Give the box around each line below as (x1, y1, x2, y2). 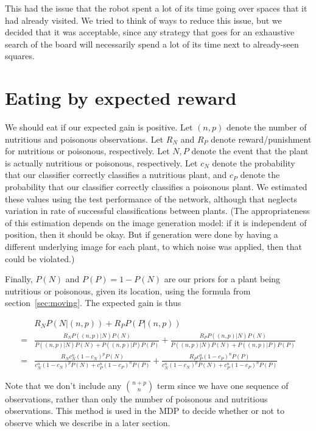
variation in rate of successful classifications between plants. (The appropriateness (5, 204, 310, 217)
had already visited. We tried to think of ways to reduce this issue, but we (5, 13, 282, 26)
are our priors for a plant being (164, 272, 281, 285)
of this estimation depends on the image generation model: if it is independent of (5, 216, 307, 229)
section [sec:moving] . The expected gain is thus (5, 296, 181, 309)
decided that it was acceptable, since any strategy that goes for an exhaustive (5, 26, 295, 38)
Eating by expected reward (5, 85, 237, 110)
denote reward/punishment (211, 132, 312, 145)
